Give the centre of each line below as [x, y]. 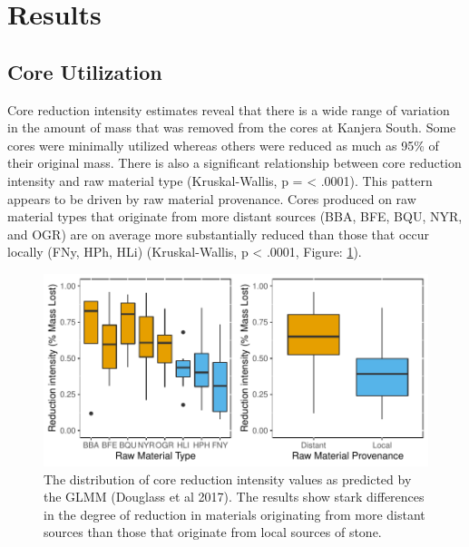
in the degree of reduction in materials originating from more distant [234, 514]
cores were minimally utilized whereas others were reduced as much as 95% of [223, 145]
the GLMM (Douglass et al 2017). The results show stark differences [234, 497]
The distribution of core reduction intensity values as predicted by [228, 479]
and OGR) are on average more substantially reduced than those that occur [219, 234]
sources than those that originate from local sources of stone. [213, 532]
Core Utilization [85, 71]
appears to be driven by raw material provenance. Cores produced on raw [212, 198]
